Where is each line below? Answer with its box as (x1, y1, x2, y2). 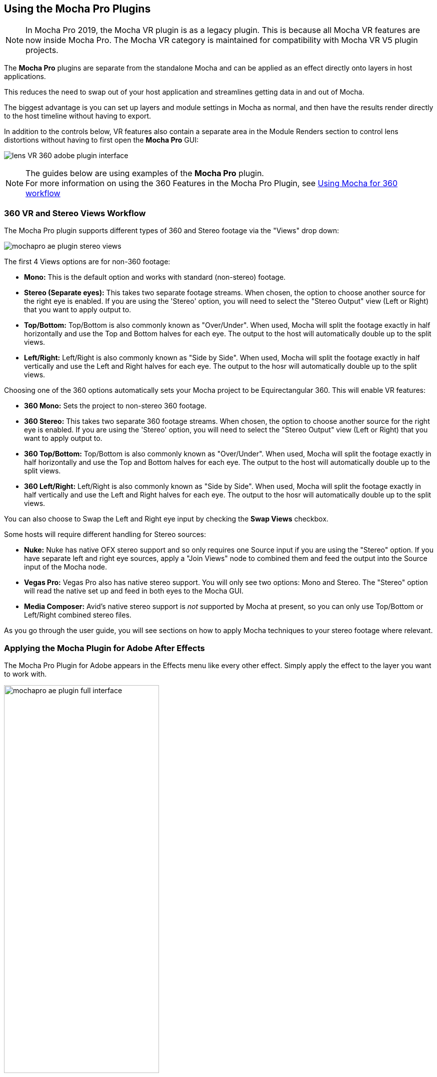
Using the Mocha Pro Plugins (4, 3, 151, 15)
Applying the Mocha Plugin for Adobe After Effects (4, 643, 205, 653)
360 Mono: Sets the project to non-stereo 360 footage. (24, 401, 207, 410)
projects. (25, 45, 58, 56)
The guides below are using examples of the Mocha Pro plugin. (25, 168, 264, 179)
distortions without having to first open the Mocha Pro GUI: (4, 136, 198, 145)
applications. (4, 72, 46, 81)
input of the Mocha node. (24, 563, 107, 572)
